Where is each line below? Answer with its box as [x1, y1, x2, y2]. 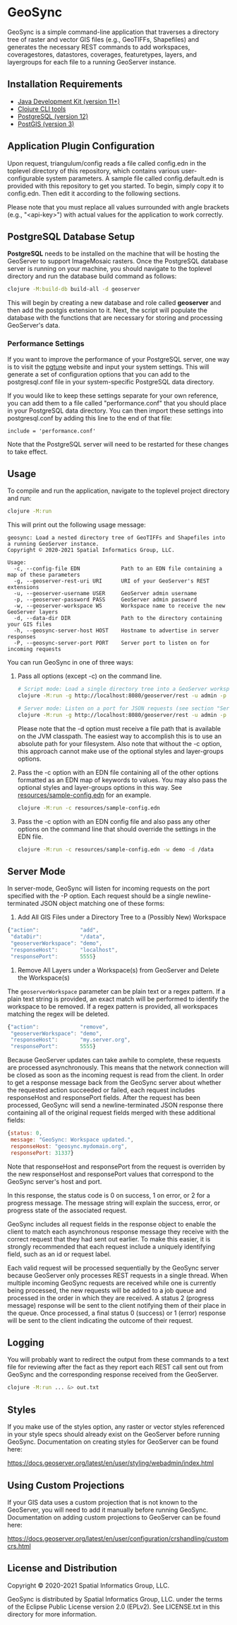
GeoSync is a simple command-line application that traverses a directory [7, 28, 219, 36]
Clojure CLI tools [17, 104, 66, 113]
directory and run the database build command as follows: [7, 272, 177, 280]
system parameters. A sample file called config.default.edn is [45, 174, 224, 183]
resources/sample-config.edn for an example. [17, 791, 152, 799]
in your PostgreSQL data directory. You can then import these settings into [7, 406, 224, 415]
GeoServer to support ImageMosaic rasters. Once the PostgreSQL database [7, 257, 229, 265]
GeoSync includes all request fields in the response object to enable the [7, 1219, 217, 1228]
